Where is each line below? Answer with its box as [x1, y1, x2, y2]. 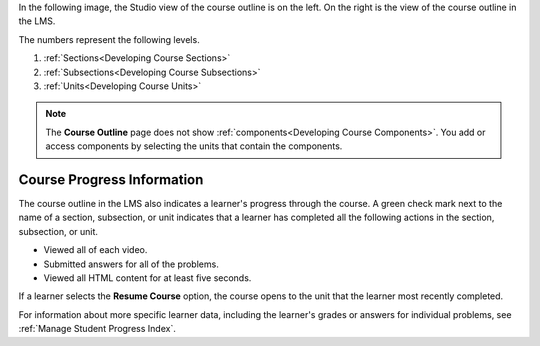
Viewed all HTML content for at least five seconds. [43, 271, 252, 284]
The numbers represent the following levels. [18, 33, 200, 45]
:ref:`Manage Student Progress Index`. [18, 323, 177, 335]
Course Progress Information [18, 171, 204, 188]
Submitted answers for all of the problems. [43, 258, 219, 270]
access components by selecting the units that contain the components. [45, 140, 343, 152]
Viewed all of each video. [43, 244, 148, 256]
